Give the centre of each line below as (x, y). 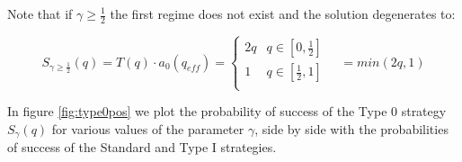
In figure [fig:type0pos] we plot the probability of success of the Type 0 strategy (227, 111)
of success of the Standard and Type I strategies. (142, 147)
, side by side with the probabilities (351, 129)
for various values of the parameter (148, 129)
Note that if (40, 13)
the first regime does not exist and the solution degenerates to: (283, 13)
